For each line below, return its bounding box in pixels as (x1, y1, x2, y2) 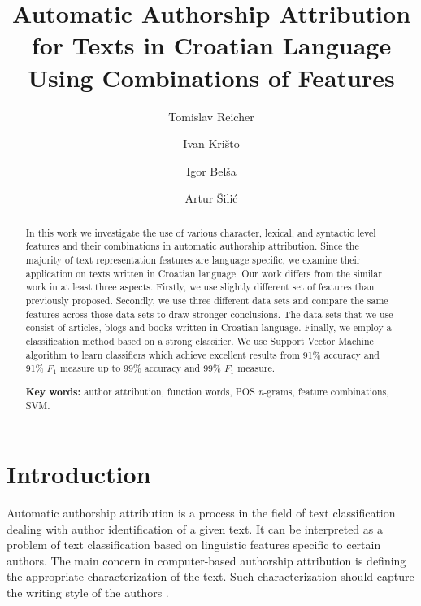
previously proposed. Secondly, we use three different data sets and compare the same (25, 293, 388, 307)
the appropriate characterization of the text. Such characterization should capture (7, 568, 414, 585)
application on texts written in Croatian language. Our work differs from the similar (25, 266, 382, 280)
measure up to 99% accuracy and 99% (60, 361, 221, 375)
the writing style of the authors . (7, 584, 169, 600)
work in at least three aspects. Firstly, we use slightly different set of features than (25, 280, 375, 294)
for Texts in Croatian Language (31, 28, 392, 62)
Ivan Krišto (183, 135, 240, 152)
